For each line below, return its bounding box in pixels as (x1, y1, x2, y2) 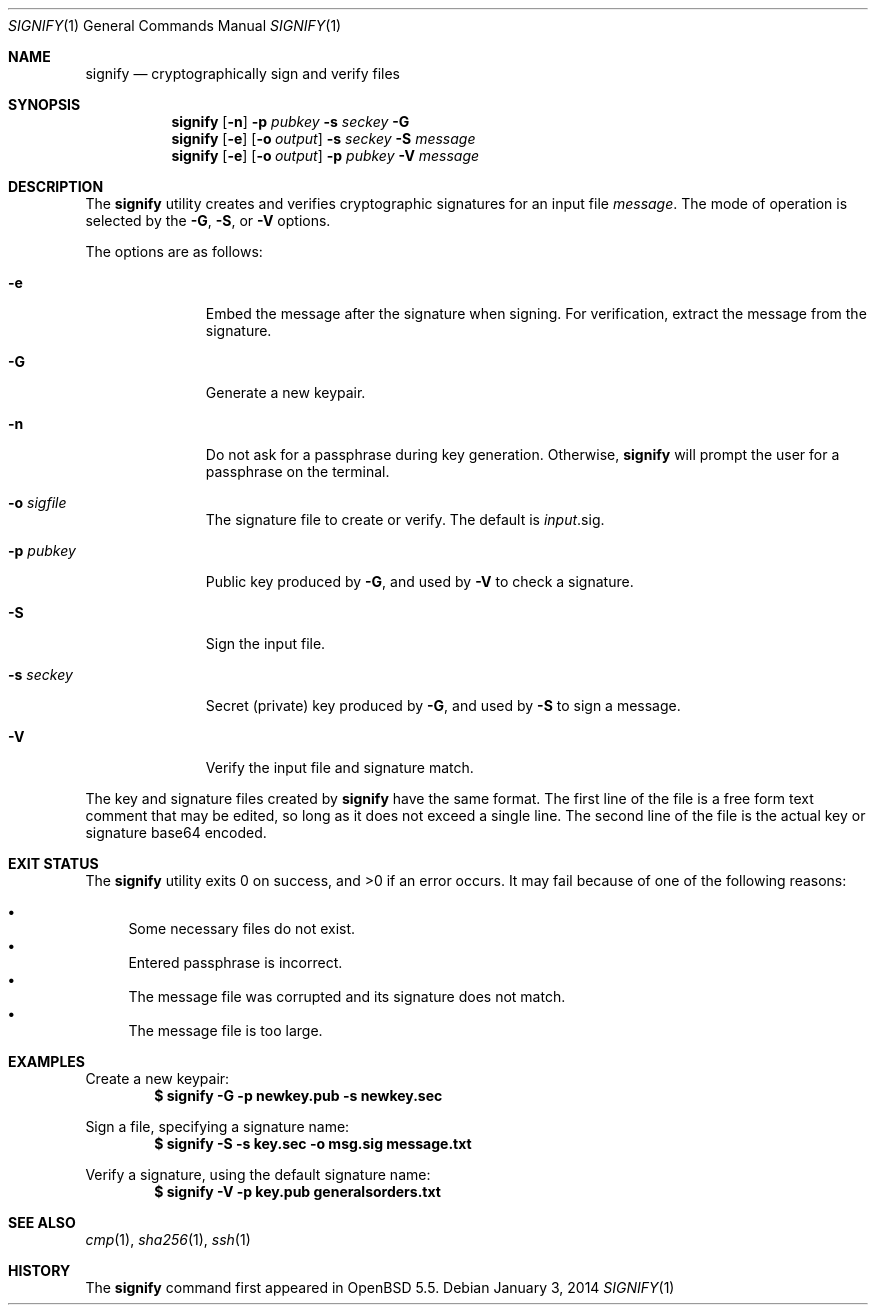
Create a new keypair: (85, 1070, 230, 1087)
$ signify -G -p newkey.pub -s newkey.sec (154, 1087, 443, 1104)
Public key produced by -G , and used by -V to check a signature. (205, 573, 634, 590)
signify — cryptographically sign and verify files (85, 65, 400, 82)
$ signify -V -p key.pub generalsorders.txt (154, 1183, 441, 1200)
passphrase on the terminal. (205, 463, 390, 480)
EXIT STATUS (8, 855, 99, 872)
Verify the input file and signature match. (205, 759, 474, 776)
